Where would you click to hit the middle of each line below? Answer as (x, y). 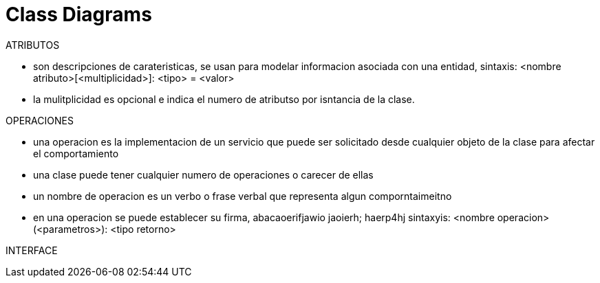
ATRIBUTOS (33, 45)
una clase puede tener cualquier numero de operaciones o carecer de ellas (203, 174)
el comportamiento (76, 153)
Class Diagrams (79, 14)
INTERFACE (32, 250)
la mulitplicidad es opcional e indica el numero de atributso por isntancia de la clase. (224, 99)
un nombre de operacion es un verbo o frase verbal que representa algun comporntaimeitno (243, 196)
